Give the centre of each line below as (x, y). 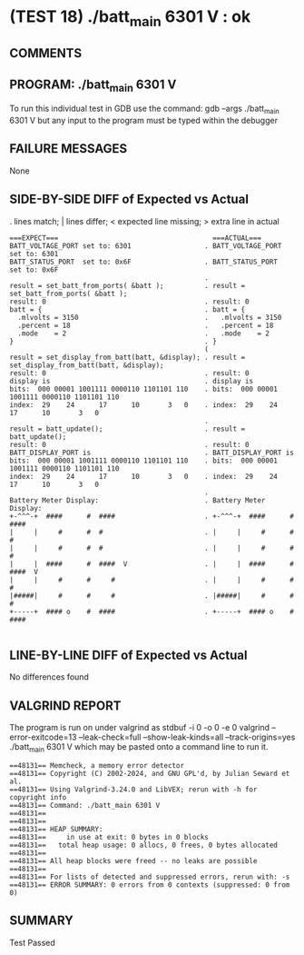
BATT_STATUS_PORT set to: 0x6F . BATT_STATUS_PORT (144, 262)
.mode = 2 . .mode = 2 (144, 333)
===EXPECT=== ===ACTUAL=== (135, 238)
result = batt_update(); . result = (127, 429)
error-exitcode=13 (43, 737)
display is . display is (132, 381)
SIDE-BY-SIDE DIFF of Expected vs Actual (129, 199)
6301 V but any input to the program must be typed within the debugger (144, 120)
